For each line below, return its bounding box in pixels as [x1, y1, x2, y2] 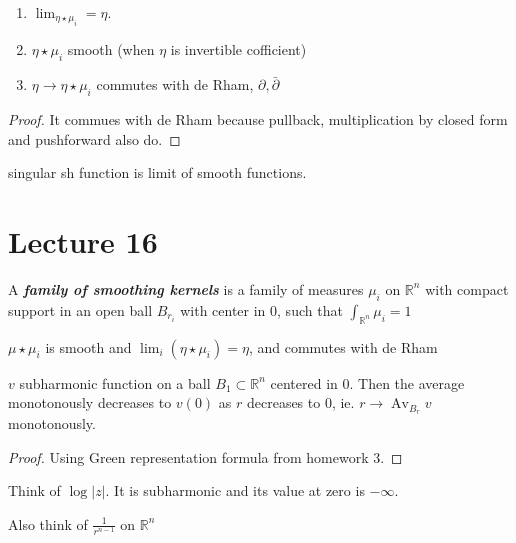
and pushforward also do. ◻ [8, 128, 181, 149]
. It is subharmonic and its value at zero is [105, 480, 365, 501]
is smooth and [45, 336, 132, 357]
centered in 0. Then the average [270, 372, 465, 393]
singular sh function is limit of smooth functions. [8, 162, 307, 183]
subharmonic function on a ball [19, 372, 211, 393]
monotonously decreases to [8, 392, 172, 413]
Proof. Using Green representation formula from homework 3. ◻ [8, 446, 403, 467]
